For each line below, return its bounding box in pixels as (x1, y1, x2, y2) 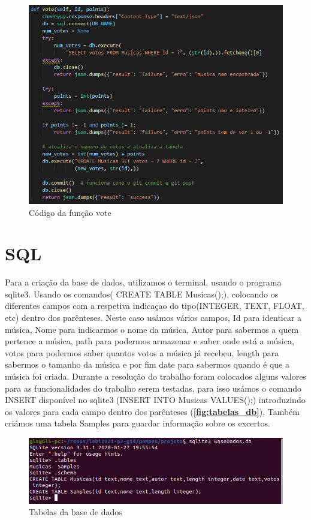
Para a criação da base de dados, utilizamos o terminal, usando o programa (5, 276, 282, 288)
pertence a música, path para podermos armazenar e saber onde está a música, (5, 335, 294, 347)
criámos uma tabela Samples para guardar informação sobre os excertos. (5, 417, 270, 429)
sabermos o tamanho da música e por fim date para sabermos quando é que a (5, 358, 289, 371)
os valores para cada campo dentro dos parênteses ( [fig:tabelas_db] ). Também (5, 405, 300, 417)
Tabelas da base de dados (29, 506, 122, 518)
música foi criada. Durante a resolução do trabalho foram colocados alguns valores (5, 370, 306, 383)
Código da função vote (29, 206, 111, 218)
